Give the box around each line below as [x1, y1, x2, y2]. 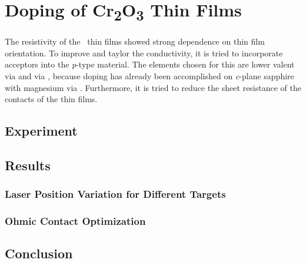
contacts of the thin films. [5, 93, 98, 105]
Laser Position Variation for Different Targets [5, 187, 226, 201]
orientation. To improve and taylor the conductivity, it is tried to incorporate [5, 46, 283, 59]
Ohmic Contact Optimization [5, 214, 146, 228]
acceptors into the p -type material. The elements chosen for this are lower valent [5, 58, 295, 70]
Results [5, 156, 51, 174]
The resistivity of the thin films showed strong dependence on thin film [5, 35, 265, 48]
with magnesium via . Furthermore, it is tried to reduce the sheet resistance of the [5, 81, 301, 93]
